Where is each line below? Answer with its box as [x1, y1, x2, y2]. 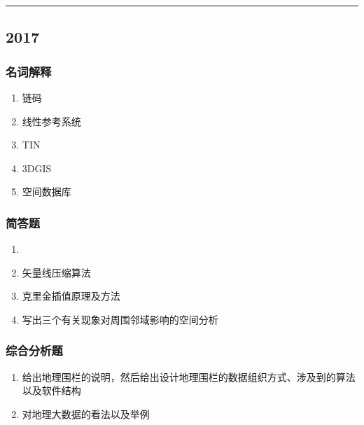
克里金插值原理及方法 [22, 288, 120, 303]
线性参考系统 [22, 113, 81, 128]
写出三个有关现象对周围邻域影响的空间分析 [22, 312, 218, 326]
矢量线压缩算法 [22, 265, 91, 279]
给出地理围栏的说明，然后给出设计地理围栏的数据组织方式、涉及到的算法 [22, 369, 356, 384]
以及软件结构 [22, 383, 81, 398]
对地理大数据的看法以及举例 [22, 406, 150, 421]
